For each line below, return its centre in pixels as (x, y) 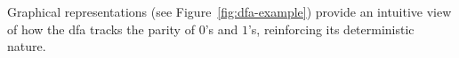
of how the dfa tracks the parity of (101, 29)
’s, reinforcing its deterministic (331, 29)
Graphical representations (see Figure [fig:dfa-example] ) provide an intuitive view (229, 11)
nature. (27, 46)
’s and (221, 29)
